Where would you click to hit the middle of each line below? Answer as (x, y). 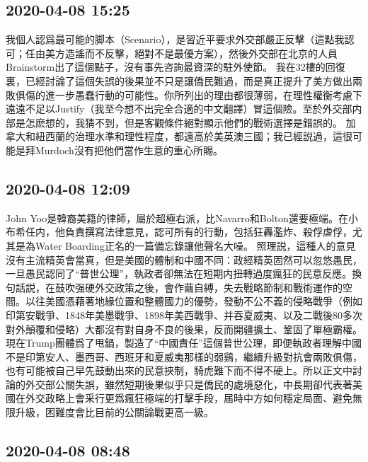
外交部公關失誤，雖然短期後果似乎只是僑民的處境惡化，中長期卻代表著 (189, 384)
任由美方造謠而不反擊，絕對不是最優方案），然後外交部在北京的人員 (181, 53)
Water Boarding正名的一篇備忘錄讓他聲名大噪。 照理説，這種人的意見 (195, 245)
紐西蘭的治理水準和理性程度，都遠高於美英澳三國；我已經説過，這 (189, 136)
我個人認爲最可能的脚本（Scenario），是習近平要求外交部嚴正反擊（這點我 (175, 39)
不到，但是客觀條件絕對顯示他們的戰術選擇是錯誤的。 (218, 122)
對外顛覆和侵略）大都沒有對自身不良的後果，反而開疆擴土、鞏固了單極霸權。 (184, 329)
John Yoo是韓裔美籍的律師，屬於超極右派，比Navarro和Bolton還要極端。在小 (182, 218)
